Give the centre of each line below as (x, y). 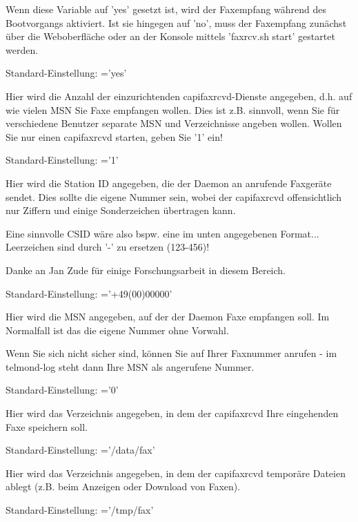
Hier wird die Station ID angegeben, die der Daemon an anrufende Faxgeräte (169, 183)
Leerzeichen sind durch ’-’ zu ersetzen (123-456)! (108, 247)
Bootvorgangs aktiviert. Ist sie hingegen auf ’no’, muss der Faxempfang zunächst (176, 22)
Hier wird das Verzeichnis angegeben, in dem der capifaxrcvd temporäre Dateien (176, 473)
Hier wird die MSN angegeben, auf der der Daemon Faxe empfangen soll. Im (168, 317)
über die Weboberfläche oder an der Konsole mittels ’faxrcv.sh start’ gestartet (170, 36)
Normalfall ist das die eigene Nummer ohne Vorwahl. (117, 330)
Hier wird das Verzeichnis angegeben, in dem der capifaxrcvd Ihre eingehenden (172, 413)
